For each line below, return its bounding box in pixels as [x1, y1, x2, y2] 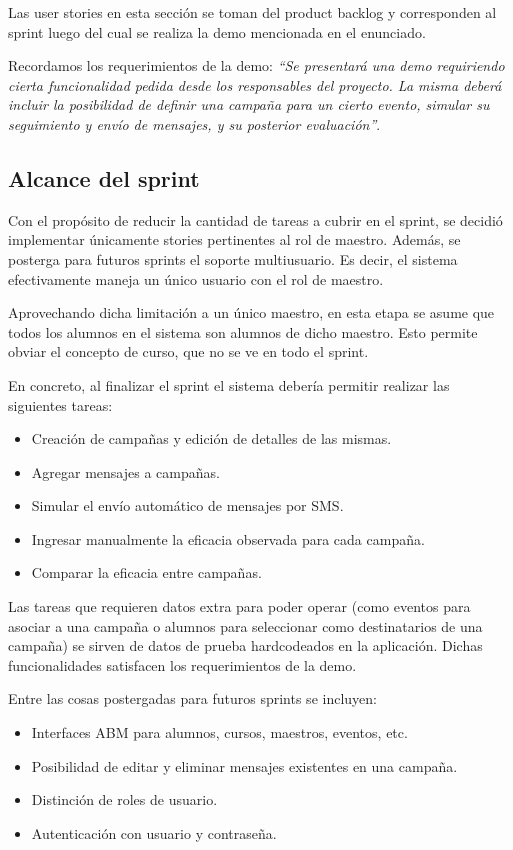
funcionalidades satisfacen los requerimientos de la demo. [8, 654, 357, 675]
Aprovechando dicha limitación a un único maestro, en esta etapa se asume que [8, 302, 495, 323]
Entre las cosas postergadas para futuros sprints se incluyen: [8, 688, 377, 709]
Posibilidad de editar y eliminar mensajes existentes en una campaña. [31, 755, 458, 776]
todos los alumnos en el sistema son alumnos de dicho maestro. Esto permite [8, 321, 478, 342]
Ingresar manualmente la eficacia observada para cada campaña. [31, 528, 425, 549]
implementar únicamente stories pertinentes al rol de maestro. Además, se [8, 229, 461, 250]
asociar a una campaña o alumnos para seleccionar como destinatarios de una [8, 615, 483, 636]
